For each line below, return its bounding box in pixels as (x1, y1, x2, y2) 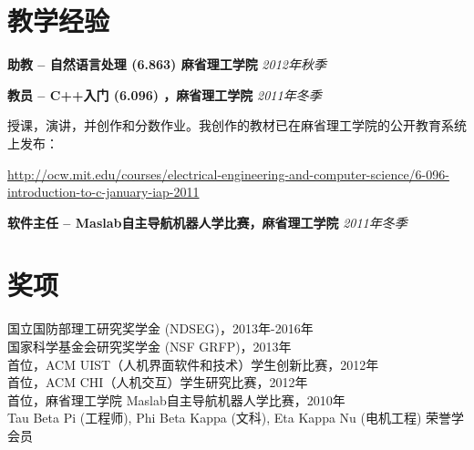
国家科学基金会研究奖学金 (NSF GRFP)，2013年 (7, 337, 292, 355)
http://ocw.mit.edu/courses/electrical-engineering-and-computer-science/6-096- (7, 164, 449, 183)
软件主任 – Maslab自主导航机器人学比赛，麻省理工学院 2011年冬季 (7, 212, 407, 231)
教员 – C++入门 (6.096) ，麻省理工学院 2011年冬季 (7, 85, 322, 104)
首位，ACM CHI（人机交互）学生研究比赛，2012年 (7, 373, 308, 392)
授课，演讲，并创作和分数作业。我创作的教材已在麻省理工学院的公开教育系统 (7, 116, 467, 135)
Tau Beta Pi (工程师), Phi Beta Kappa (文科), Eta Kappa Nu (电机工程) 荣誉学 (7, 408, 465, 427)
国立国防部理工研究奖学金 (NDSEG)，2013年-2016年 (7, 319, 314, 338)
